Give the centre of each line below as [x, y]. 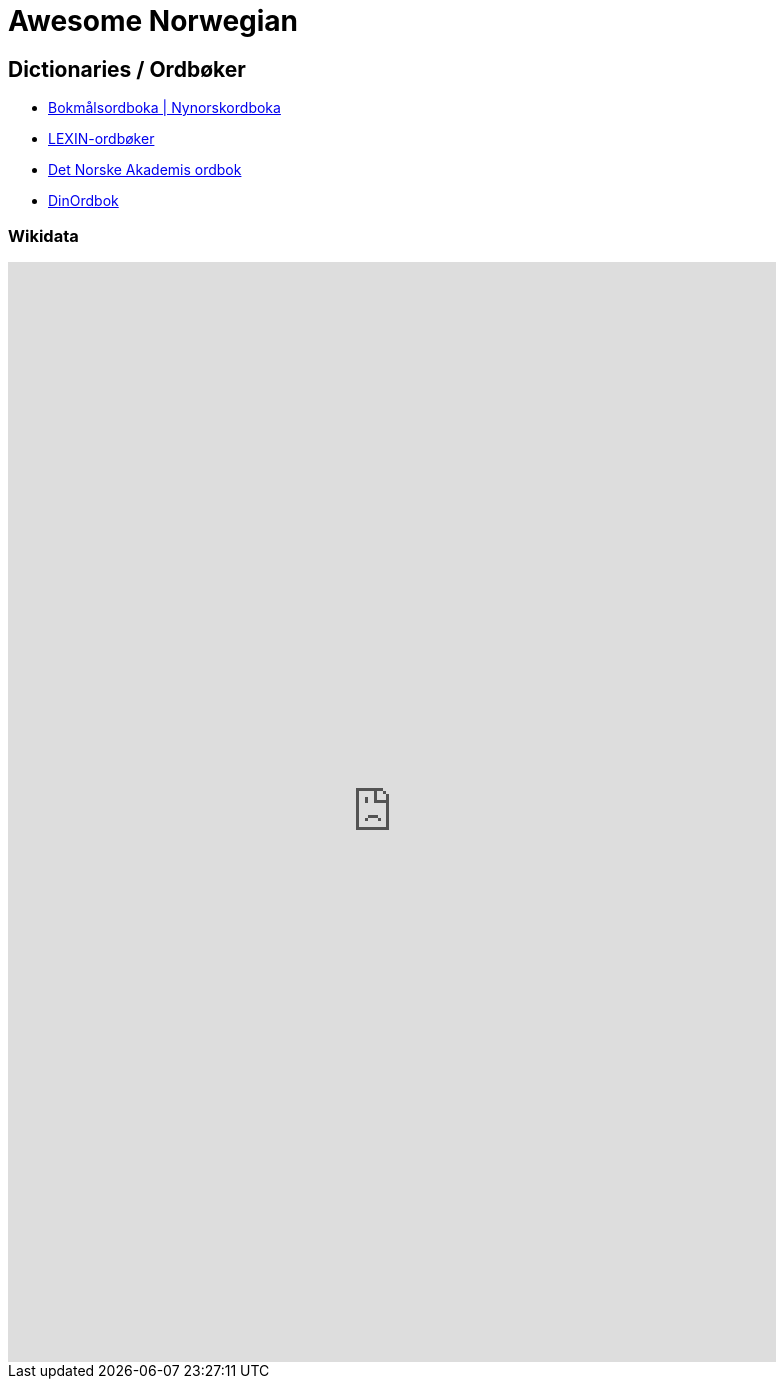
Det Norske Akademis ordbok [145, 170]
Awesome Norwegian [153, 21]
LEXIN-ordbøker [101, 139]
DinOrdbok [83, 201]
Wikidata [43, 235]
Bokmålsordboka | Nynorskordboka [164, 108]
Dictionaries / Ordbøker [127, 69]
